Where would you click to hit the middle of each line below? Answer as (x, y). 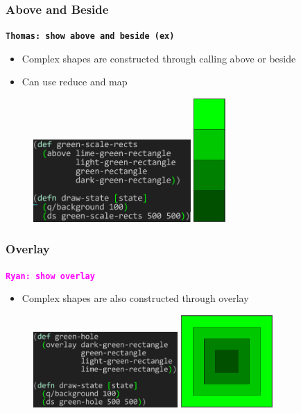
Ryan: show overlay (50, 276)
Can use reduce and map (75, 82)
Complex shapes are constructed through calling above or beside (159, 58)
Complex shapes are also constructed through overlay (135, 298)
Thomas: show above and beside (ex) (90, 36)
